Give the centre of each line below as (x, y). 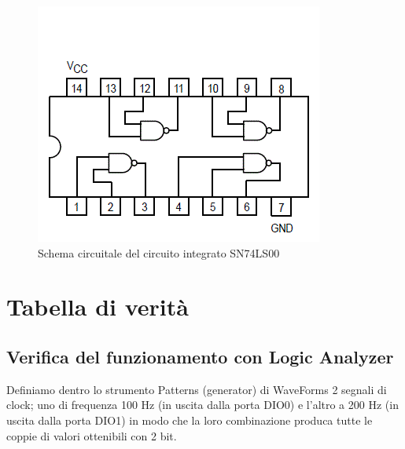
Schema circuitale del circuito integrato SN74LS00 (159, 252)
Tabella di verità (98, 307)
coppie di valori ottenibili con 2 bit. (92, 435)
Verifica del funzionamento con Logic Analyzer (200, 356)
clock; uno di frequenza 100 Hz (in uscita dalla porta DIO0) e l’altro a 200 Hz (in (202, 405)
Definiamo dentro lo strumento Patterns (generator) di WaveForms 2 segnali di (197, 389)
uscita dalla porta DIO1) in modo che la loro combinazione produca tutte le (190, 420)
